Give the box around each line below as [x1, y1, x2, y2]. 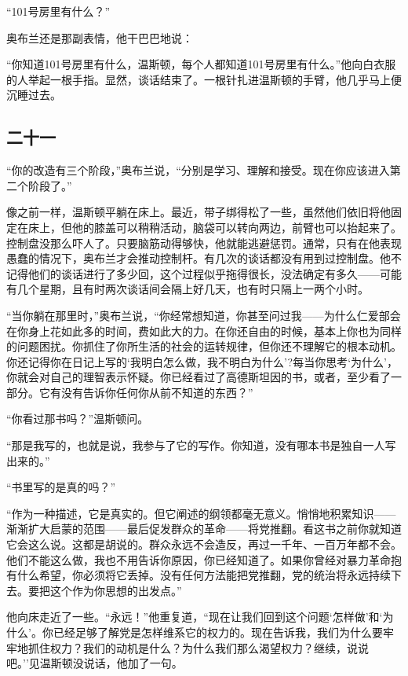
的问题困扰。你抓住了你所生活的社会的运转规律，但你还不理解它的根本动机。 [6, 338, 402, 355]
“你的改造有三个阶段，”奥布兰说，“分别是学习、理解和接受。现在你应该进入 [6, 162, 390, 178]
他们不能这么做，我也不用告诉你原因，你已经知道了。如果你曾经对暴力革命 [6, 551, 391, 568]
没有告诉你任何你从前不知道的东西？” [60, 384, 253, 400]
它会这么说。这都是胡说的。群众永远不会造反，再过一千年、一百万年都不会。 [6, 536, 402, 553]
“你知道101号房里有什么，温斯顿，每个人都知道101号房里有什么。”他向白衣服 [6, 56, 396, 72]
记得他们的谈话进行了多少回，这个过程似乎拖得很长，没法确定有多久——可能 [6, 265, 402, 281]
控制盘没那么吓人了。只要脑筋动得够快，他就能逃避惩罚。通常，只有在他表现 [6, 234, 402, 251]
